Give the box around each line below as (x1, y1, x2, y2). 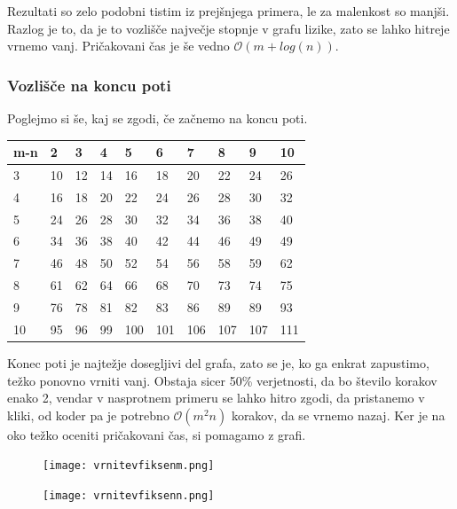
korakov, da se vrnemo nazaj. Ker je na (231, 405, 445, 424)
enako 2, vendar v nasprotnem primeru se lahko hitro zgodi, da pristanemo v (7, 388, 425, 407)
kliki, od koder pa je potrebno (7, 405, 169, 424)
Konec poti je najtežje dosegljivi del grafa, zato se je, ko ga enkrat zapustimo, (7, 353, 429, 372)
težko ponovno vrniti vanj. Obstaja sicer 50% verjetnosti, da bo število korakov (7, 371, 437, 389)
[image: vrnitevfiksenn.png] (43, 489, 215, 502)
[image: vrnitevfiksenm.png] (43, 459, 215, 473)
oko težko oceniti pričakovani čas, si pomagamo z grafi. (7, 425, 306, 443)
